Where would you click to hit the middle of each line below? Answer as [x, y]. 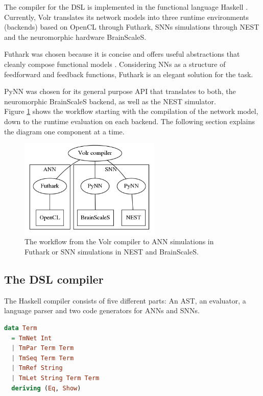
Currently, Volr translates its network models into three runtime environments [127, 17]
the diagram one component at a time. [64, 131]
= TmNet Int [32, 338]
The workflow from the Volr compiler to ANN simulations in [119, 241]
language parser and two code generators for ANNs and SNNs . [102, 310]
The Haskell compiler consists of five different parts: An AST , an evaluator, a [125, 300]
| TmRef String [37, 368]
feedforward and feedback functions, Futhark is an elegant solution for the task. [129, 74]
